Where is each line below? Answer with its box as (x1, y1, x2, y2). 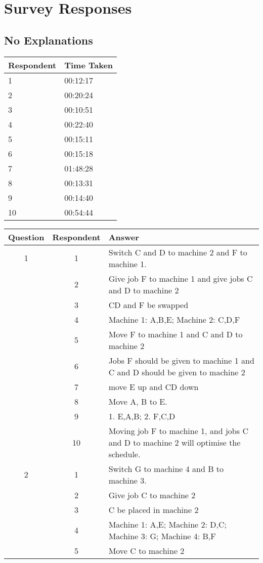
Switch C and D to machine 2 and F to (108, 246, 247, 258)
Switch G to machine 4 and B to (108, 462, 224, 474)
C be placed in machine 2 (108, 503, 199, 515)
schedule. (108, 448, 141, 460)
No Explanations (4, 32, 93, 48)
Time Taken (64, 59, 113, 71)
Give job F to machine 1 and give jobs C (108, 272, 253, 284)
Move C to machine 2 (108, 544, 185, 556)
